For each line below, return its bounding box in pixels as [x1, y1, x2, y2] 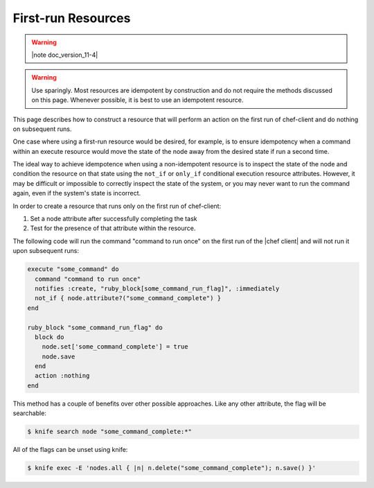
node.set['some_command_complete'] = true [42, 343, 188, 351]
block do [35, 333, 64, 341]
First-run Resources [12, 10, 131, 26]
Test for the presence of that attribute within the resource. [30, 224, 196, 232]
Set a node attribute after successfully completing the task [30, 215, 197, 223]
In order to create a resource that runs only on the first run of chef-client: [12, 202, 222, 210]
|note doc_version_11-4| [31, 51, 98, 59]
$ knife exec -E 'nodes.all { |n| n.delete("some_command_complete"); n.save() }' [27, 464, 317, 472]
